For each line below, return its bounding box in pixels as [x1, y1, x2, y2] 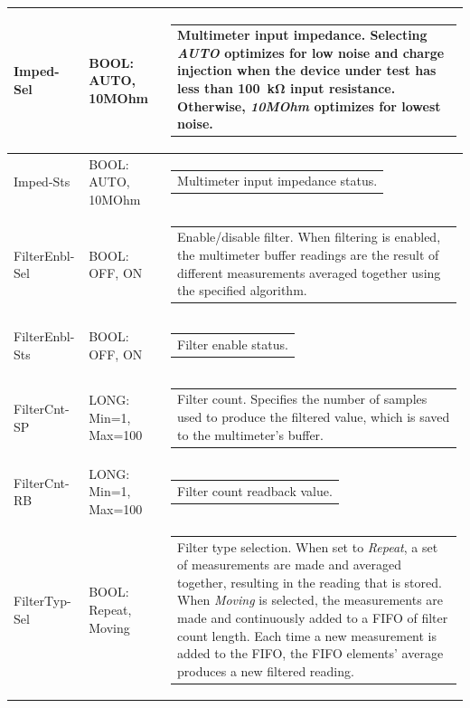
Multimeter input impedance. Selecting [177, 25, 428, 44]
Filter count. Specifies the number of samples [177, 389, 428, 408]
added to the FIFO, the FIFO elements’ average [177, 644, 444, 663]
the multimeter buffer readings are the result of [177, 244, 439, 263]
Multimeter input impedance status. [177, 171, 378, 190]
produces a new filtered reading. [177, 661, 354, 680]
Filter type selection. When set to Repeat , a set [177, 537, 438, 556]
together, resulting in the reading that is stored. [177, 572, 442, 591]
